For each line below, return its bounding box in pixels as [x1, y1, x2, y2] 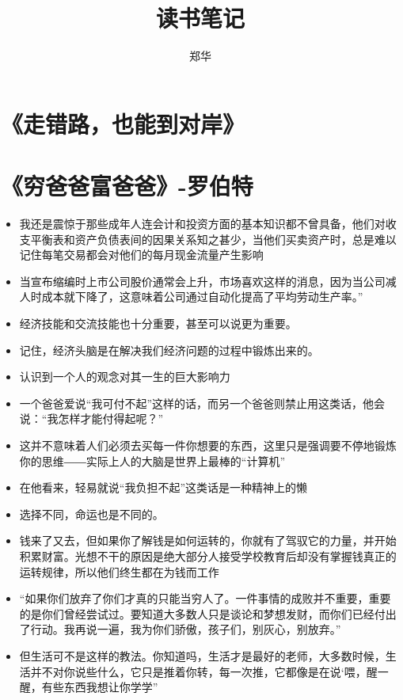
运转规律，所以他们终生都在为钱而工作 [19, 563, 219, 580]
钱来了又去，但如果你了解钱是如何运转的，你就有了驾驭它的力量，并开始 [19, 532, 397, 549]
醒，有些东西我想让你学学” [19, 679, 158, 695]
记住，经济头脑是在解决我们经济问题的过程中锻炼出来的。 [19, 341, 319, 358]
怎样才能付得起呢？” [58, 410, 164, 427]
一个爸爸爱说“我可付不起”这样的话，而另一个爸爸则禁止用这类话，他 [19, 394, 374, 411]
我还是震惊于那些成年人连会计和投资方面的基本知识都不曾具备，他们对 [19, 215, 386, 232]
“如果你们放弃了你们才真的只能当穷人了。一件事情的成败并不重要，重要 [19, 590, 391, 607]
